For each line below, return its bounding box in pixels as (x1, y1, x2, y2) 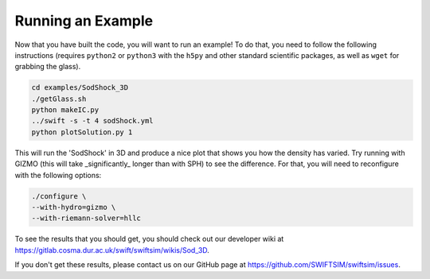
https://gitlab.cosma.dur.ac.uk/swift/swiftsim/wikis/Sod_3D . (14, 245, 210, 254)
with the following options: (14, 170, 102, 180)
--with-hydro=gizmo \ (31, 203, 116, 212)
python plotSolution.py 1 (31, 127, 133, 137)
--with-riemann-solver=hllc (31, 214, 141, 223)
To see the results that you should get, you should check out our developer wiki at (14, 234, 284, 244)
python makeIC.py (31, 106, 100, 114)
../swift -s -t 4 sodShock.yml (31, 116, 154, 126)
